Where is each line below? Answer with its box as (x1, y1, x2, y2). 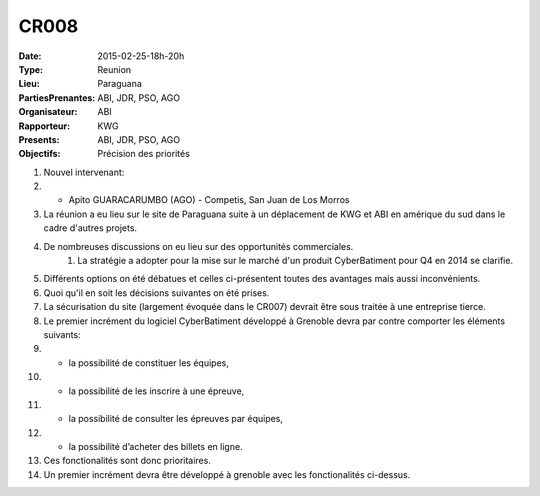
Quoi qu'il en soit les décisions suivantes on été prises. (43, 286, 270, 299)
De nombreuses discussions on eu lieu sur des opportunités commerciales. (43, 240, 354, 252)
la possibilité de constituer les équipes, (68, 356, 229, 369)
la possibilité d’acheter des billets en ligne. (68, 441, 244, 453)
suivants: (43, 328, 81, 340)
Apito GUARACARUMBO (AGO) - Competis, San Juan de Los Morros (68, 194, 350, 206)
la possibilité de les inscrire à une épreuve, (68, 385, 245, 397)
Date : (18, 50, 42, 62)
